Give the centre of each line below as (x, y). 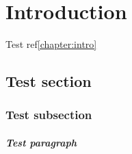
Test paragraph (41, 142)
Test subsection (49, 115)
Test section (49, 81)
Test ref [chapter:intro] (51, 44)
